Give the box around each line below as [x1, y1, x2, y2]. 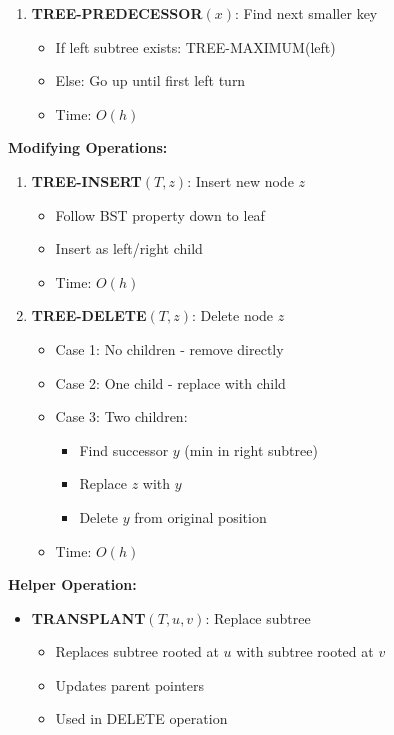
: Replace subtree [205, 607, 311, 628]
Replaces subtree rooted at [55, 641, 219, 662]
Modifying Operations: [8, 137, 168, 158]
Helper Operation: [8, 574, 137, 595]
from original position [134, 506, 267, 527]
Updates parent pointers [55, 674, 205, 695]
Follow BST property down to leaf [55, 204, 265, 225]
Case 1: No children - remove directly [55, 338, 284, 359]
